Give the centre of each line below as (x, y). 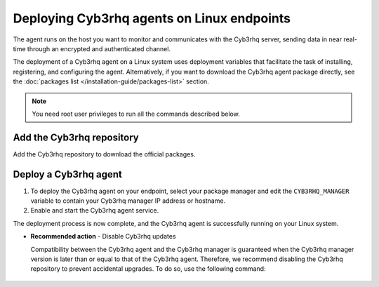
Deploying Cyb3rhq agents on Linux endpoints (152, 18)
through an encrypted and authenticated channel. (99, 48)
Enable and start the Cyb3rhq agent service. (95, 211)
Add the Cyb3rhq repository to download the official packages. (104, 154)
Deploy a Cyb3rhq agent (67, 174)
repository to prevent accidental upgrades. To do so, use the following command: (148, 269)
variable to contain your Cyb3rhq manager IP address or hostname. (128, 201)
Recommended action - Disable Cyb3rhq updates (103, 236)
